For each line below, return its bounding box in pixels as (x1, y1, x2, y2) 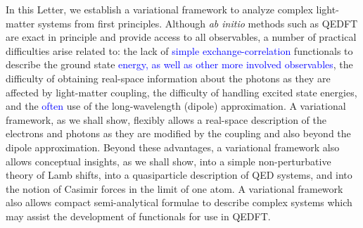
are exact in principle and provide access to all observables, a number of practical (6, 30, 357, 44)
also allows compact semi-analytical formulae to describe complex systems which (6, 195, 352, 210)
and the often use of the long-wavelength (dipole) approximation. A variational (6, 99, 346, 113)
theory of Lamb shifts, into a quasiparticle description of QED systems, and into (6, 167, 352, 182)
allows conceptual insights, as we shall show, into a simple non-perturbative (6, 153, 331, 168)
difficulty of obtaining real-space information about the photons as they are (6, 70, 331, 85)
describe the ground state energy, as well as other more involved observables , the (6, 57, 353, 72)
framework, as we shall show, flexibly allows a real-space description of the (6, 112, 326, 127)
